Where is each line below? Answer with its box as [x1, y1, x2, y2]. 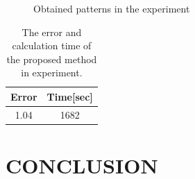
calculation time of [12, 38, 92, 53]
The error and [22, 24, 82, 39]
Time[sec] [46, 89, 93, 103]
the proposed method [6, 51, 97, 66]
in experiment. [21, 65, 83, 80]
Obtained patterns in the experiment [33, 1, 190, 15]
